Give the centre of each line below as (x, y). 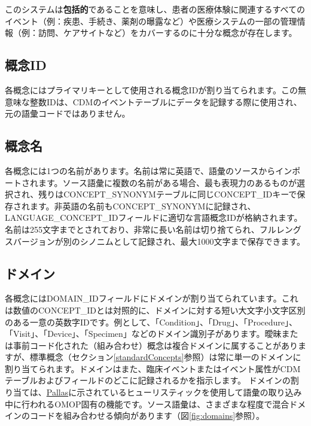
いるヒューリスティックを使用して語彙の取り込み (206, 392)
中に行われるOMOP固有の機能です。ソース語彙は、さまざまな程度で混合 (147, 404)
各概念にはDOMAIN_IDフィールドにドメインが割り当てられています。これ (152, 298)
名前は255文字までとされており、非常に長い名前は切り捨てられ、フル (141, 229)
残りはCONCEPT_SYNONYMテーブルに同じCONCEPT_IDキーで (168, 194)
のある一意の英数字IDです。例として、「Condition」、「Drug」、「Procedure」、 (151, 322)
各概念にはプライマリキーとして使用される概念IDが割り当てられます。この (151, 89)
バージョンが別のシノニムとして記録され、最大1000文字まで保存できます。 (159, 241)
